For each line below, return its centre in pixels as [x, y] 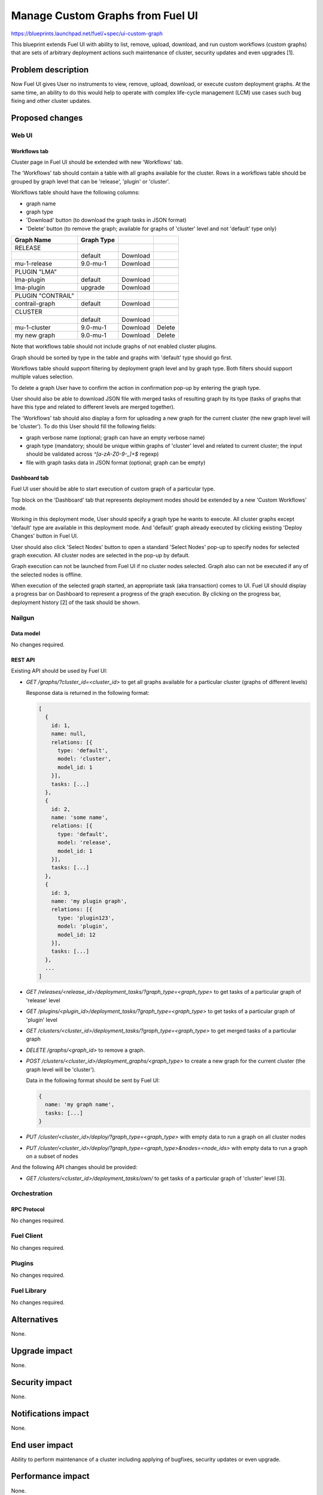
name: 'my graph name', [80, 1105]
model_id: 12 [77, 935]
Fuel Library [29, 1290]
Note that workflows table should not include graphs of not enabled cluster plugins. [114, 346]
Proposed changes [47, 118]
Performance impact [50, 1476]
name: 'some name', [80, 817]
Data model [26, 633]
